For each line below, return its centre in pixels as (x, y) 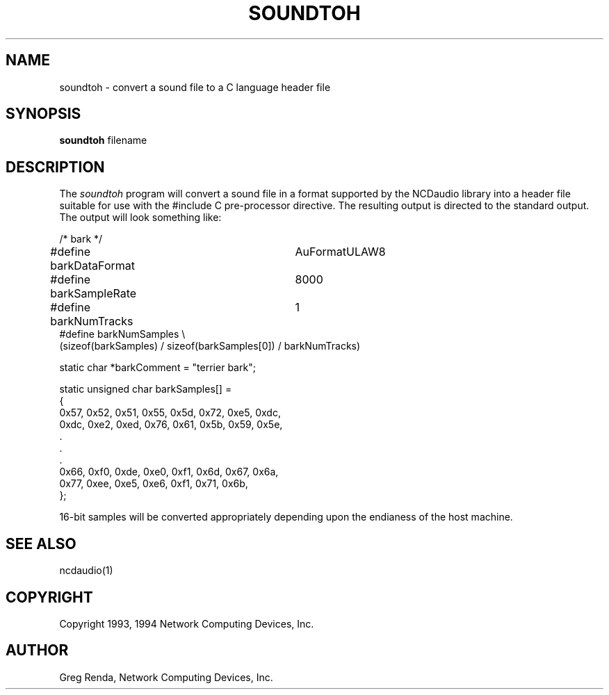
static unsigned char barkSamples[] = (146, 389)
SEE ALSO (41, 543)
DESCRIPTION (55, 167)
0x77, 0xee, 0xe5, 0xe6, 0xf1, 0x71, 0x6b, (154, 484)
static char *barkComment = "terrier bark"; (157, 368)
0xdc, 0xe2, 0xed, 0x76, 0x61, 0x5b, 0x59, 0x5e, (171, 425)
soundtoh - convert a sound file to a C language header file (195, 87)
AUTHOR (37, 651)
